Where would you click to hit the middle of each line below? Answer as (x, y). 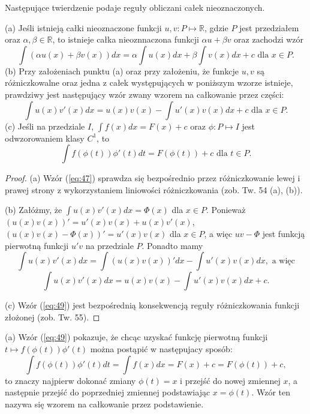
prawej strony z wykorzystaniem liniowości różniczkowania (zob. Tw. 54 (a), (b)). (154, 189)
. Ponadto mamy (172, 245)
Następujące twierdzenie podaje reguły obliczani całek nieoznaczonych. (135, 7)
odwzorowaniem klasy (45, 138)
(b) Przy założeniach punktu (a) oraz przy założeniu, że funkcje (122, 70)
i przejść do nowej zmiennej (230, 380)
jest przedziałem (269, 27)
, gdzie (216, 27)
